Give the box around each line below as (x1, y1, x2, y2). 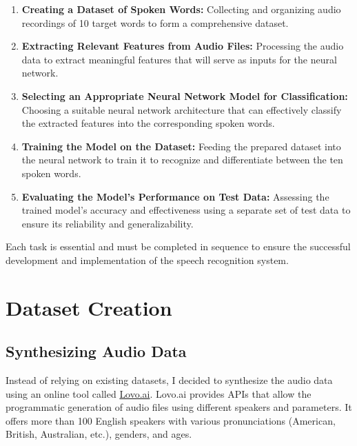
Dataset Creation (6, 293, 172, 321)
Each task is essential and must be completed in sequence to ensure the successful (6, 239, 351, 254)
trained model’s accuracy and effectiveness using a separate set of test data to (21, 203, 351, 217)
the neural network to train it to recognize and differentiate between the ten (21, 152, 343, 167)
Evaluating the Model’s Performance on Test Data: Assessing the (21, 189, 329, 203)
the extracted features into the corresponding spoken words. (21, 116, 275, 130)
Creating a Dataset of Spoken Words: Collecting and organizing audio (21, 2, 341, 16)
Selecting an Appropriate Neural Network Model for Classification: (21, 88, 348, 103)
